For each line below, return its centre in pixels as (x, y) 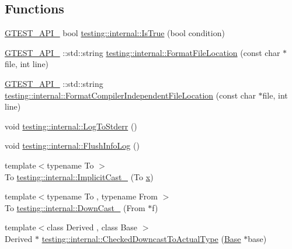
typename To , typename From (102, 196)
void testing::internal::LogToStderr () (71, 126)
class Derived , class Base (92, 227)
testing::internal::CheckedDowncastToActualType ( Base (141, 238)
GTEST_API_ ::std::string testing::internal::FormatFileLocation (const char (142, 52)
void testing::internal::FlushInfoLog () (72, 145)
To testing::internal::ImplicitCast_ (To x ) (79, 176)
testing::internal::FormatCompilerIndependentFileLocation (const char (130, 95)
